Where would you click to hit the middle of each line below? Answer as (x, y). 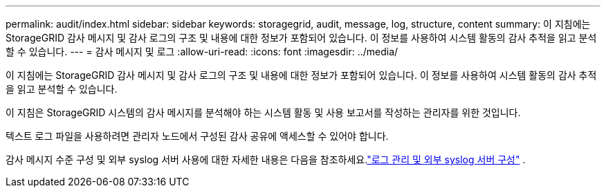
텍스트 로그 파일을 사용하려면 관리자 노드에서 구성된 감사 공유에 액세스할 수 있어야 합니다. (197, 136)
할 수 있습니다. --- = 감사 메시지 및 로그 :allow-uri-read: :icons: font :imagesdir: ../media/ (202, 52)
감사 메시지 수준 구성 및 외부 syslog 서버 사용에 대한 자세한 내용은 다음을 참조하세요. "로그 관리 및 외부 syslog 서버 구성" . (266, 159)
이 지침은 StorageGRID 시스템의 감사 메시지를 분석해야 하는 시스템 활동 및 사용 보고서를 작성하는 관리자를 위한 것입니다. (263, 112)
